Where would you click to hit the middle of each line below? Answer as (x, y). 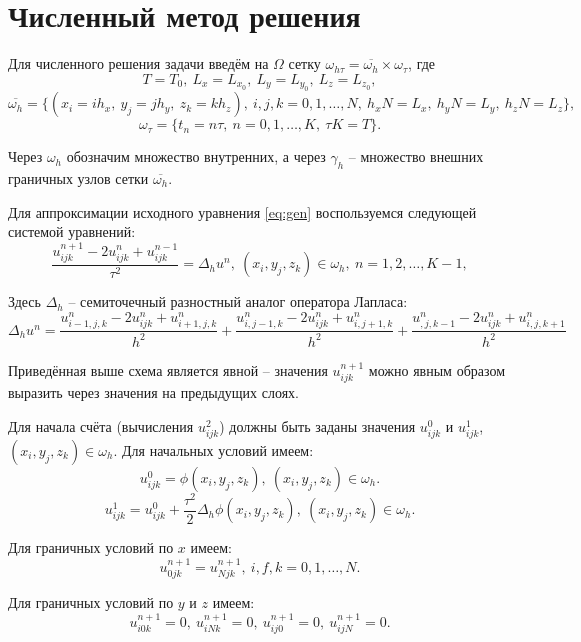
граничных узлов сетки (78, 177)
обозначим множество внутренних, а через (196, 156)
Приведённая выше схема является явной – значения (168, 369)
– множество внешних (416, 156)
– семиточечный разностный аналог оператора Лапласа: (238, 301)
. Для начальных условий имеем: (213, 449)
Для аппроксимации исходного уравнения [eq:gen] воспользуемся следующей (242, 211)
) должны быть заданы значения (317, 425)
